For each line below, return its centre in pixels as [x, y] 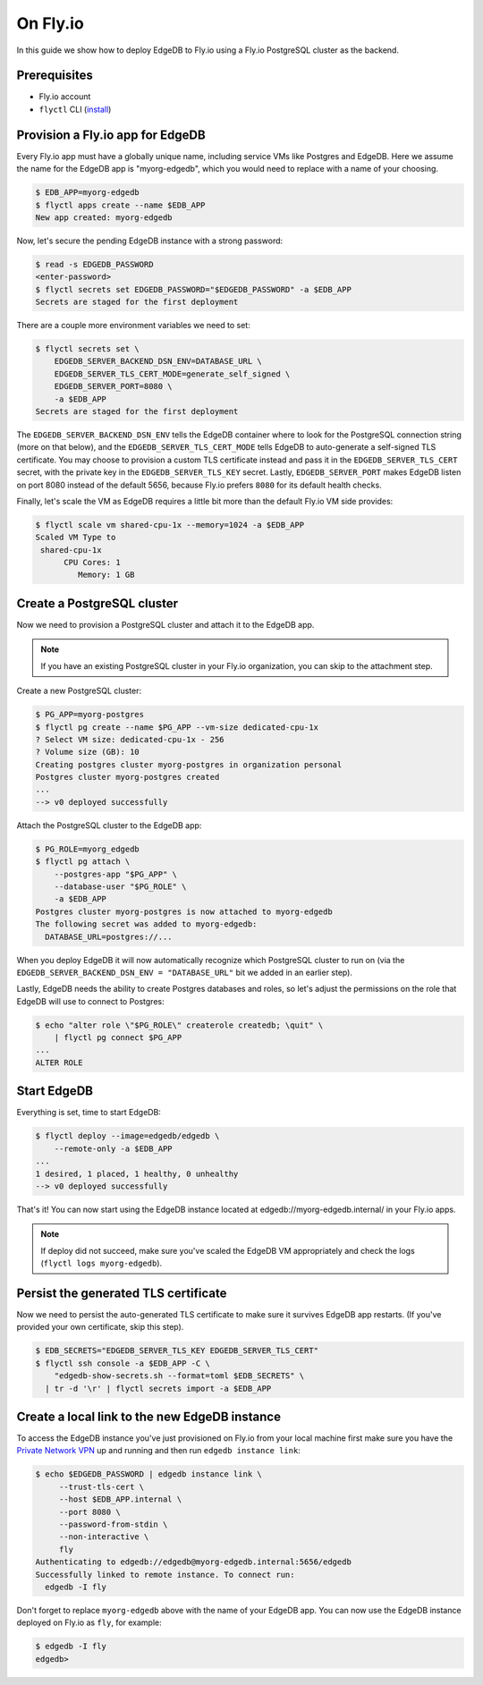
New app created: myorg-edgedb [104, 217]
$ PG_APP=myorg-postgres [90, 715]
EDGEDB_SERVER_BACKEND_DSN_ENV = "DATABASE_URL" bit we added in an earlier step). [185, 972]
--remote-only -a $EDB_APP [114, 1148]
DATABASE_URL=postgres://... [109, 936]
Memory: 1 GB [106, 575]
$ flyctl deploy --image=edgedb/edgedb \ [127, 1136]
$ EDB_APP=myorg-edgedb [88, 193]
